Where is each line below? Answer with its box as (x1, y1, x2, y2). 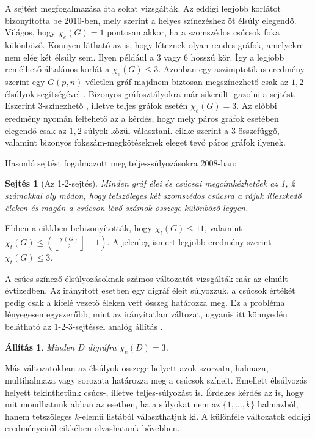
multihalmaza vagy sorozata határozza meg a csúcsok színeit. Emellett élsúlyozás (5, 374, 308, 387)
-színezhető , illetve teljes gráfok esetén (42, 99, 188, 112)
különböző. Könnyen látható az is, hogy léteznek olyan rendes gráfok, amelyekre (5, 38, 304, 51)
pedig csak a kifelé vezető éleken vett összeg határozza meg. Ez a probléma (5, 295, 285, 308)
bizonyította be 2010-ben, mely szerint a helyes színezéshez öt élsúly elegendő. (5, 13, 297, 26)
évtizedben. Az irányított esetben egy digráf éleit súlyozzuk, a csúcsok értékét (5, 284, 295, 297)
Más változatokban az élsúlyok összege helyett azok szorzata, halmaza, (5, 362, 269, 374)
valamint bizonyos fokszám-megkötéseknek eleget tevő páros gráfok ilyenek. (5, 136, 286, 149)
